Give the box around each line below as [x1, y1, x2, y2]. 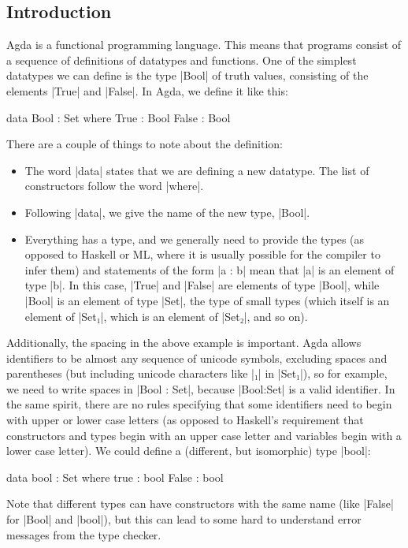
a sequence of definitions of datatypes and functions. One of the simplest [6, 51, 357, 68]
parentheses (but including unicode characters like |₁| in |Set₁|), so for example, [6, 365, 388, 382]
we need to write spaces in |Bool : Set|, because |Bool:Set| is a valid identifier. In [6, 380, 395, 397]
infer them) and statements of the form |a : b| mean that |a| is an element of [24, 261, 395, 278]
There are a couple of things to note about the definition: [6, 136, 283, 152]
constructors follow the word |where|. [24, 177, 204, 194]
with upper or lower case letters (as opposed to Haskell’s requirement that [6, 412, 364, 428]
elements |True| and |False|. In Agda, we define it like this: [6, 82, 288, 99]
